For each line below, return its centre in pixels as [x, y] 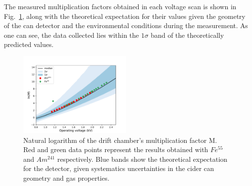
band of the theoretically [187, 35]
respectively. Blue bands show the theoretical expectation [142, 159]
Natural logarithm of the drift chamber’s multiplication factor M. [120, 140]
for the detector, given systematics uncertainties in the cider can [119, 168]
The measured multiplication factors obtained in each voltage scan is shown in [120, 6]
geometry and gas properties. [66, 178]
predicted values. [29, 44]
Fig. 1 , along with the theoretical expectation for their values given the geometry [125, 16]
